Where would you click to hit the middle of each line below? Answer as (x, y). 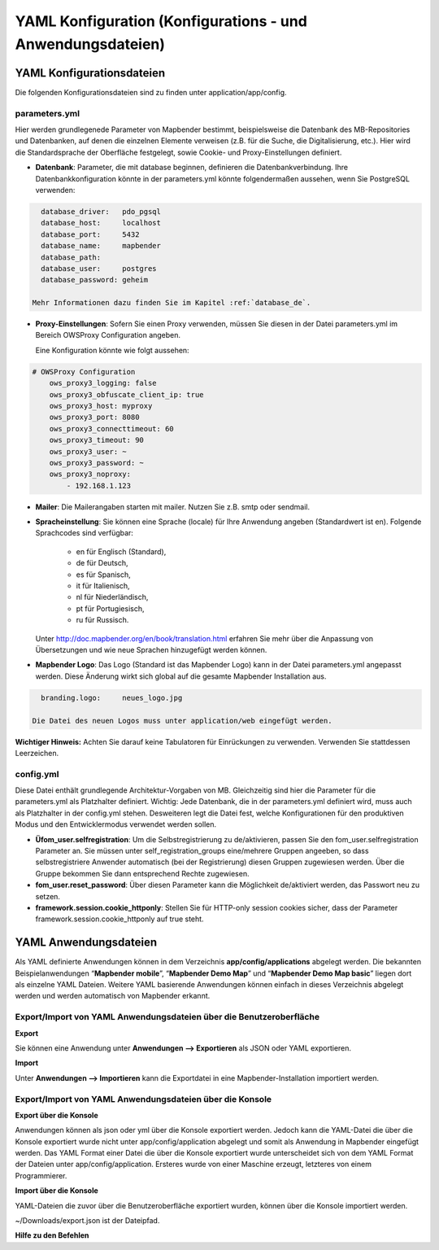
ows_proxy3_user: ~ (88, 451)
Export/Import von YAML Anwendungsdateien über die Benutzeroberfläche (167, 1017)
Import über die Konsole (57, 1191)
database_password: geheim (95, 280)
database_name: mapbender (101, 246)
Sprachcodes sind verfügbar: (85, 533)
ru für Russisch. (102, 620)
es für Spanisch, (104, 575)
